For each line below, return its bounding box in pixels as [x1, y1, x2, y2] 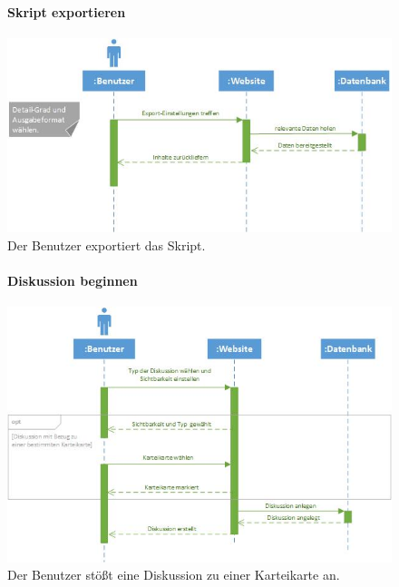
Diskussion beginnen [7, 271, 138, 289]
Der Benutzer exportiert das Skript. [7, 235, 206, 254]
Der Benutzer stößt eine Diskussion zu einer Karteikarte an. [7, 565, 340, 584]
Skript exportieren [7, 2, 126, 21]
